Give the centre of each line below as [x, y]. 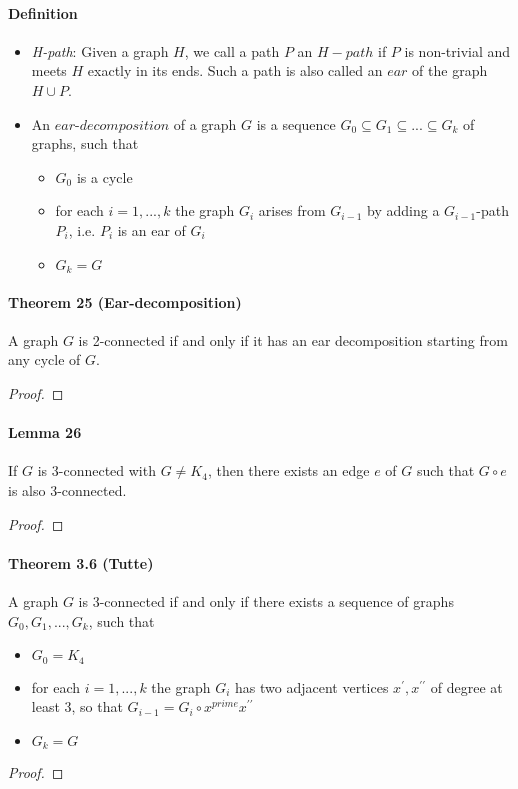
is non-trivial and [457, 50]
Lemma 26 [45, 432]
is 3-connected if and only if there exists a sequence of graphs [266, 600]
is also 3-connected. [67, 489]
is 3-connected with [96, 470]
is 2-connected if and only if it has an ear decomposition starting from [293, 339]
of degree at [466, 686]
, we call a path [232, 50]
